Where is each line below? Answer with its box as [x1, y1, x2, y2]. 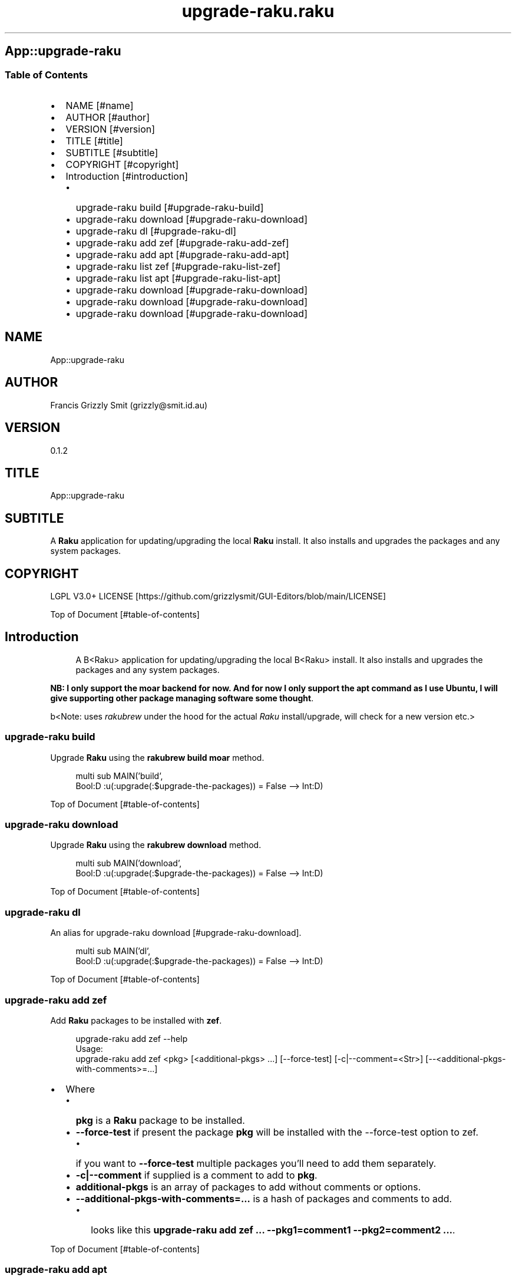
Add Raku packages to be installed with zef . [50, 1015, 222, 1025]
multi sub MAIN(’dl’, [75, 946, 151, 956]
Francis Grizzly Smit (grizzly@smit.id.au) [50, 400, 208, 410]
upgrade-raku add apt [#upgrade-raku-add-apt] [75, 248, 289, 260]
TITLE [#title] [65, 134, 123, 147]
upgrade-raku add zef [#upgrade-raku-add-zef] [75, 236, 289, 249]
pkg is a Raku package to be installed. [75, 1114, 245, 1126]
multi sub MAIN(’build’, [75, 770, 163, 781]
